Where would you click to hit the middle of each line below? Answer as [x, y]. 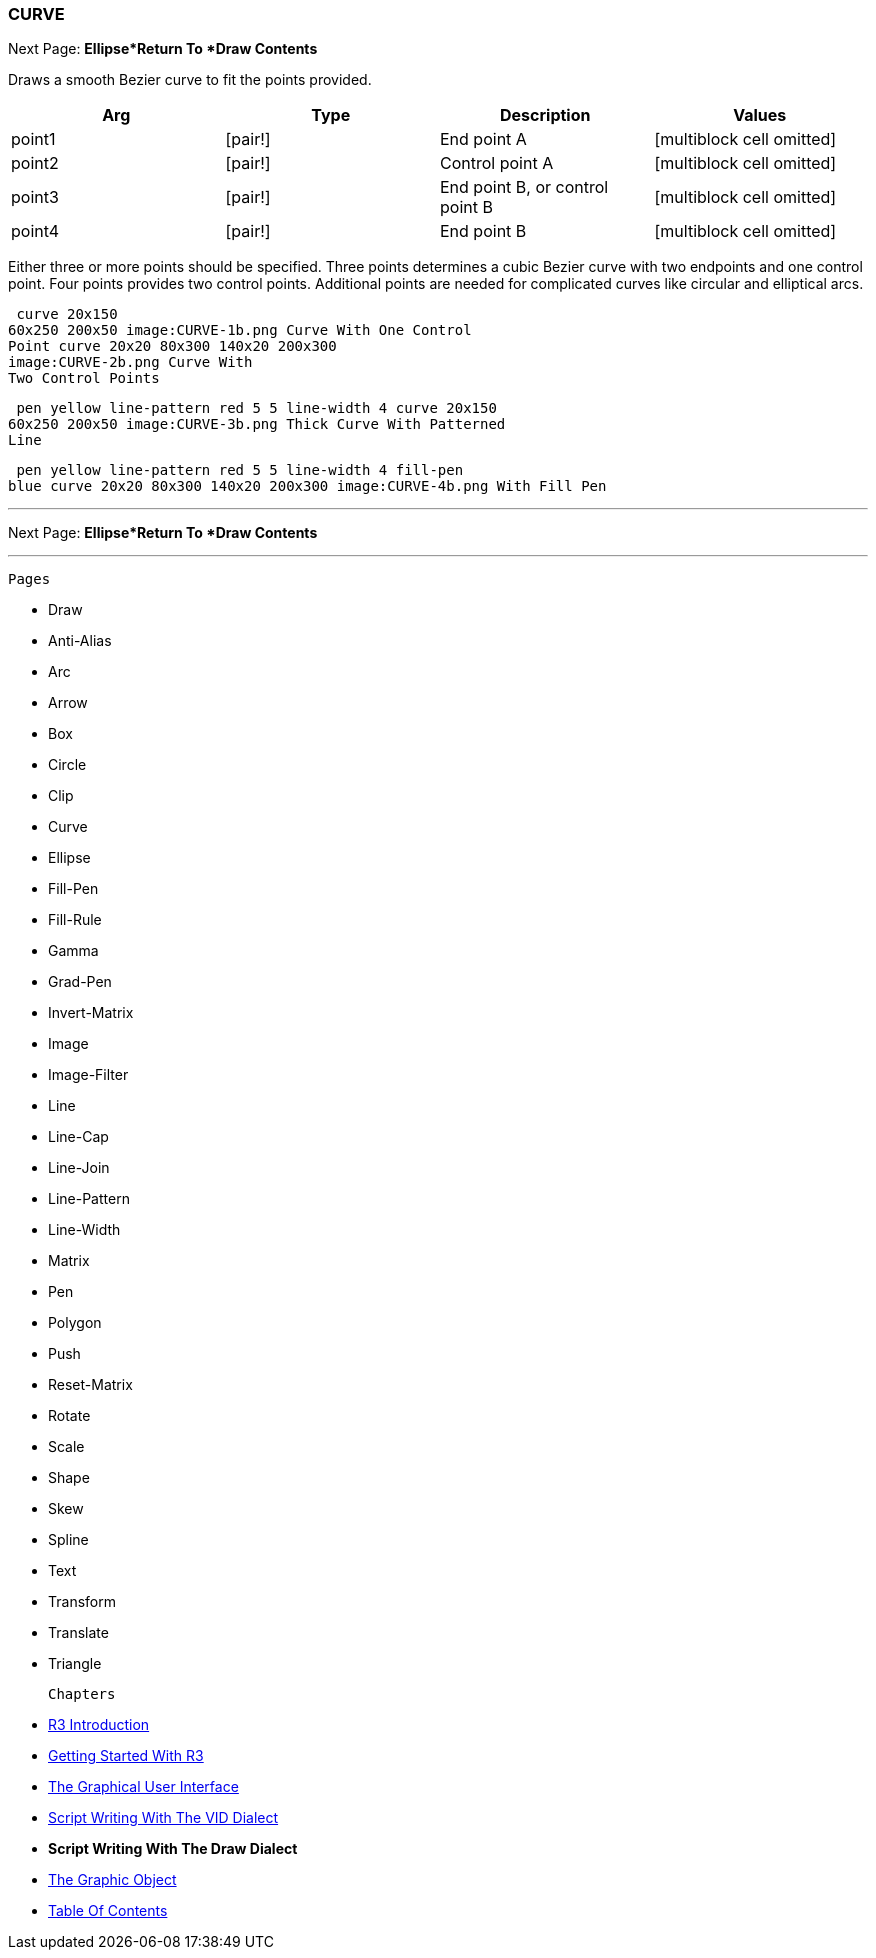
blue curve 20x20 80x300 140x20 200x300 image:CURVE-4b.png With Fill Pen [307, 486]
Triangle [75, 1664]
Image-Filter [88, 1075]
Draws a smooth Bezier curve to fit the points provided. [190, 80]
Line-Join [79, 1168]
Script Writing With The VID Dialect [163, 1818]
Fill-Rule [75, 920]
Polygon [75, 1323]
